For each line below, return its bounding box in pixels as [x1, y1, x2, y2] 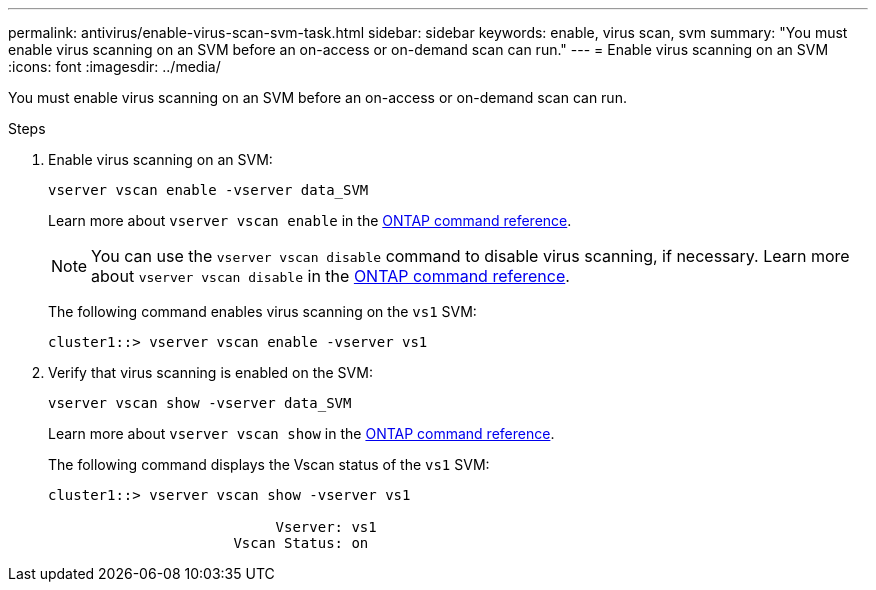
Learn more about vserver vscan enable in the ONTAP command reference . [48, 212, 572, 229]
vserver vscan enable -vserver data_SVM [48, 182, 369, 198]
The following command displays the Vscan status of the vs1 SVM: [48, 456, 490, 473]
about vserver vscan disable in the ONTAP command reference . [91, 266, 570, 286]
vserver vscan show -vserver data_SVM [48, 395, 352, 411]
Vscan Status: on [233, 535, 369, 551]
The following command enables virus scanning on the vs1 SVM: [48, 303, 477, 320]
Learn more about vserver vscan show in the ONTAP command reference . [48, 425, 555, 442]
